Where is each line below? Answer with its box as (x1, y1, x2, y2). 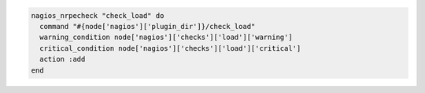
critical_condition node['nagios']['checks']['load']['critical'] (39, 44, 301, 52)
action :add (39, 55, 86, 64)
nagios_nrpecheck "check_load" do (31, 11, 164, 20)
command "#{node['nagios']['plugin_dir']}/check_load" (39, 22, 256, 30)
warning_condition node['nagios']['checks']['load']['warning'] (39, 33, 293, 42)
